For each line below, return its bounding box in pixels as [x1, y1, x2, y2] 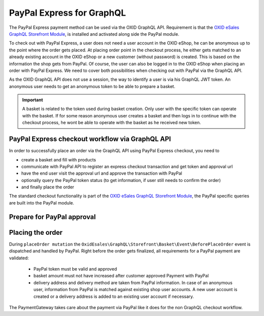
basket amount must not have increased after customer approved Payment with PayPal [33, 273, 209, 279]
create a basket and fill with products [21, 157, 96, 162]
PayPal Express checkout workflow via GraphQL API [9, 135, 171, 143]
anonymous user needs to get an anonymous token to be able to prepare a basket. [9, 83, 176, 89]
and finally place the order [21, 184, 74, 190]
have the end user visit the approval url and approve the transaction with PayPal [21, 170, 182, 176]
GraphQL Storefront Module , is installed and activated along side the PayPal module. [9, 31, 179, 37]
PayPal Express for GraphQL [9, 7, 126, 18]
